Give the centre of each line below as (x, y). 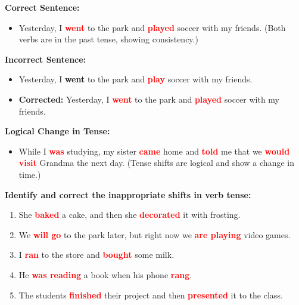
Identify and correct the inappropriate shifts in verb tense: (128, 194)
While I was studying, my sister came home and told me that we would (154, 151)
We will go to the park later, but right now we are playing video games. (155, 234)
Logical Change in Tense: (57, 131)
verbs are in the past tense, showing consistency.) (108, 39)
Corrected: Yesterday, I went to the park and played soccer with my (149, 99)
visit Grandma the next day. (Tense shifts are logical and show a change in (156, 163)
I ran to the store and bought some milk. (96, 255)
